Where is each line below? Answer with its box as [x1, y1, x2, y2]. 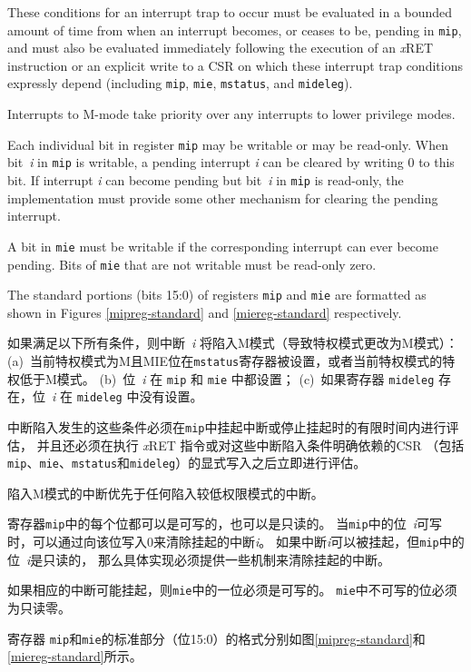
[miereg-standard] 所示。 [7, 647, 142, 666]
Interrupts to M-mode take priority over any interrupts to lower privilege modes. [7, 104, 456, 124]
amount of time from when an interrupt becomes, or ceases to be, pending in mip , [7, 20, 462, 39]
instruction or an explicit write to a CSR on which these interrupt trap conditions [7, 55, 463, 74]
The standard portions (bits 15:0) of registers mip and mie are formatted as [7, 285, 427, 304]
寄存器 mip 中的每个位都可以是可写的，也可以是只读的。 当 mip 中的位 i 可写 [7, 514, 442, 533]
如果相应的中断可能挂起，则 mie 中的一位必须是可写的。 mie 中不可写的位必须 [7, 580, 457, 599]
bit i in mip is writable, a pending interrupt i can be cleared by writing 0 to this [7, 153, 455, 172]
